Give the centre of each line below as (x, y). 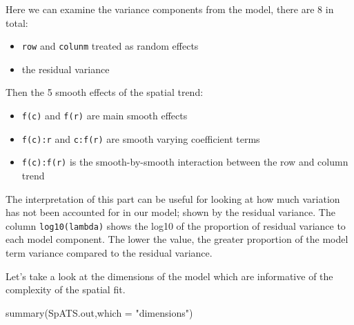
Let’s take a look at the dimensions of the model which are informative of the (169, 276)
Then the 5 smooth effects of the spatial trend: (105, 92)
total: (17, 22)
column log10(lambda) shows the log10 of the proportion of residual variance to (176, 225)
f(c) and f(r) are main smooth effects (105, 116)
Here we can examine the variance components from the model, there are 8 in (170, 9)
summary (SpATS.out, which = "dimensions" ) (99, 312)
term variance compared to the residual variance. (109, 253)
